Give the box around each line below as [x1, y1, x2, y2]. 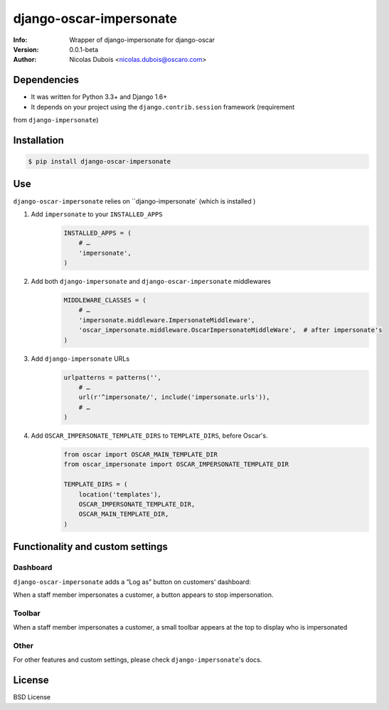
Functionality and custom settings [13, 541, 169, 553]
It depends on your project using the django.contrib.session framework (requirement [31, 102, 295, 111]
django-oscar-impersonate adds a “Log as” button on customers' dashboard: [13, 577, 252, 586]
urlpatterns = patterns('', [63, 373, 161, 381]
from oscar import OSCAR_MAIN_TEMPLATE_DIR [63, 450, 218, 459]
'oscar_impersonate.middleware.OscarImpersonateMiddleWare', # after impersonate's [78, 326, 383, 334]
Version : [13, 45, 39, 53]
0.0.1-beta [69, 45, 99, 53]
